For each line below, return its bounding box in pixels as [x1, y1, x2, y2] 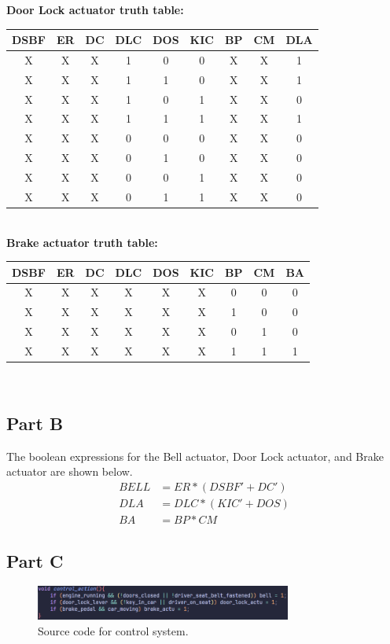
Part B [6, 411, 64, 436]
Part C [6, 548, 64, 572]
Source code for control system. [38, 622, 189, 638]
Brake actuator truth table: [6, 234, 158, 250]
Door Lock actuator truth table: [6, 2, 184, 17]
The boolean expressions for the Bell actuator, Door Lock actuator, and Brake [6, 447, 384, 464]
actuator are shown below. [6, 463, 133, 480]
